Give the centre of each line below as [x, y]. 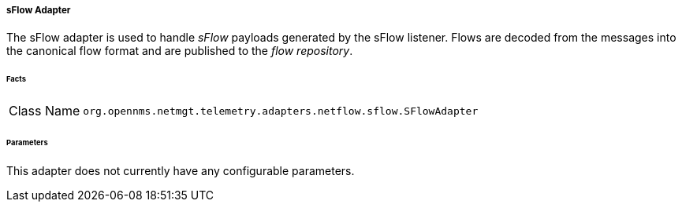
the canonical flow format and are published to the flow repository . [180, 51]
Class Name [45, 111]
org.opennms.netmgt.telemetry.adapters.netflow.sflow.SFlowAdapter [281, 111]
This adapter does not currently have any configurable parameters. [181, 170]
